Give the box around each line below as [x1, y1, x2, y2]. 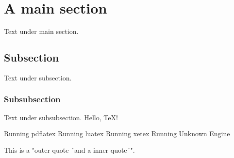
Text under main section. [4, 26, 79, 36]
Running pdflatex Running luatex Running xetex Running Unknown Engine [4, 128, 230, 139]
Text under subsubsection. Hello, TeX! [4, 112, 118, 122]
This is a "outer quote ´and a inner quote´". [4, 144, 135, 155]
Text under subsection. [4, 72, 72, 82]
